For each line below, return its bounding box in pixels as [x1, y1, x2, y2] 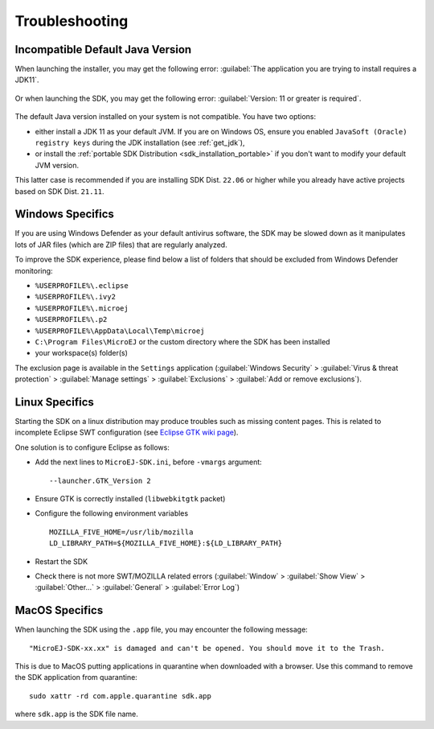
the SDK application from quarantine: [14, 673, 138, 682]
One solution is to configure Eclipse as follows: [14, 443, 170, 452]
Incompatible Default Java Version [14, 43, 192, 56]
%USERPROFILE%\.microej [35, 303, 129, 313]
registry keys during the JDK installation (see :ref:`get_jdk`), [35, 138, 245, 148]
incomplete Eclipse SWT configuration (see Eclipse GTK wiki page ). [14, 427, 239, 438]
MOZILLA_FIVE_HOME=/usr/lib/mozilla [49, 527, 194, 537]
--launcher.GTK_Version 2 [49, 476, 152, 485]
